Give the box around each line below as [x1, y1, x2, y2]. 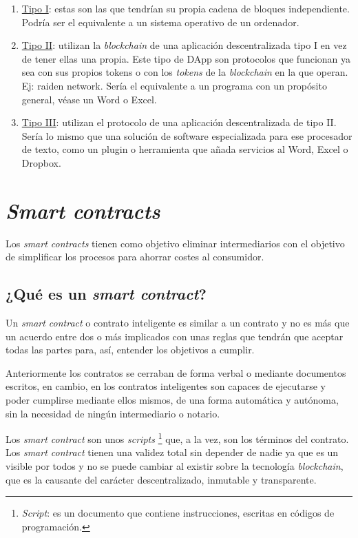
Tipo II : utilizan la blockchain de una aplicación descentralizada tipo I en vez [21, 38, 347, 52]
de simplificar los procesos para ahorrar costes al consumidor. [6, 249, 264, 264]
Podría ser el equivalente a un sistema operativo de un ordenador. [21, 14, 299, 29]
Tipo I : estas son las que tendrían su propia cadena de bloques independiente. [21, 1, 350, 15]
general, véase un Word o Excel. [21, 92, 157, 106]
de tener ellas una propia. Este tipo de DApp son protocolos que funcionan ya [21, 51, 351, 65]
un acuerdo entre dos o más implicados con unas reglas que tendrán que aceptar [6, 329, 344, 343]
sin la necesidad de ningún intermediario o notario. [6, 406, 220, 420]
